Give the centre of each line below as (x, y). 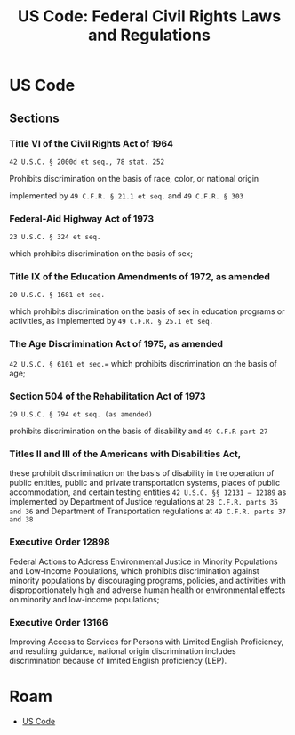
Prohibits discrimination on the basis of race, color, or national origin (134, 178)
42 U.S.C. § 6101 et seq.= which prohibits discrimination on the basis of (143, 363)
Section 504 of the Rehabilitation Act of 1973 (108, 396)
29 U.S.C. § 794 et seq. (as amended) (81, 415)
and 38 (21, 520)
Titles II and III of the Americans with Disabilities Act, (125, 454)
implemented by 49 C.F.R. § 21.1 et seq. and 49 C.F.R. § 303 (127, 195)
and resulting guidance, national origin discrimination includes (123, 650)
